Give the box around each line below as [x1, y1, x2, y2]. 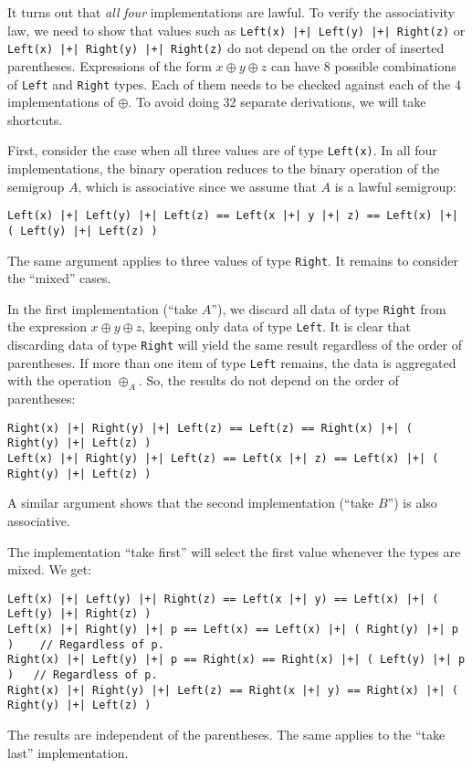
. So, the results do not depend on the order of [138, 371, 399, 390]
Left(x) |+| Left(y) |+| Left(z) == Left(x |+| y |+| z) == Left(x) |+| [7, 209, 458, 223]
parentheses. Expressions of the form [7, 56, 212, 75]
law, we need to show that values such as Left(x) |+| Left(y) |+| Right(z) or [7, 20, 466, 39]
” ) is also [387, 493, 437, 512]
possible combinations [334, 56, 456, 75]
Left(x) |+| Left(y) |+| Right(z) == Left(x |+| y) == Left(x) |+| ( [7, 592, 439, 605]
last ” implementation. [7, 742, 129, 762]
